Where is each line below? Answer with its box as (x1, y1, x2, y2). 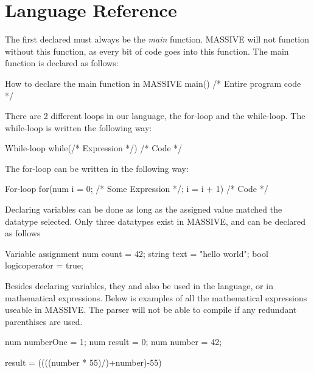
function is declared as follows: (5, 56, 119, 69)
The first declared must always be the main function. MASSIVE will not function (5, 33, 309, 46)
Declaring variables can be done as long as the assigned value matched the (5, 203, 282, 216)
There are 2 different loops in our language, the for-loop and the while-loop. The (5, 109, 305, 122)
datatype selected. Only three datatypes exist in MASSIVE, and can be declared (5, 214, 306, 227)
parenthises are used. (5, 315, 83, 327)
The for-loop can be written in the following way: (5, 162, 189, 174)
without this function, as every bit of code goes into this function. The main (5, 44, 289, 57)
